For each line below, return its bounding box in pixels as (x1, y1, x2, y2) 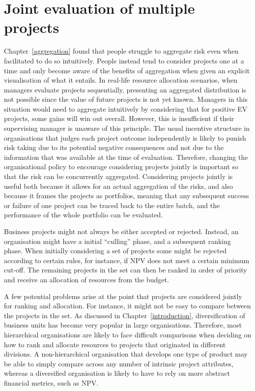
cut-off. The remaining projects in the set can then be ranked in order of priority (4, 265, 247, 275)
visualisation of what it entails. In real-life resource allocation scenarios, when (4, 75, 238, 85)
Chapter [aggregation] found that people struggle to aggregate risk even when (4, 46, 239, 56)
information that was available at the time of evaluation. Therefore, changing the (4, 151, 248, 162)
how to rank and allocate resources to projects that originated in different (4, 339, 226, 349)
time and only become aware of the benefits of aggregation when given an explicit (4, 65, 250, 75)
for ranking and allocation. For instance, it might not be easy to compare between (4, 301, 251, 311)
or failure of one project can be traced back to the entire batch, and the (4, 200, 220, 210)
